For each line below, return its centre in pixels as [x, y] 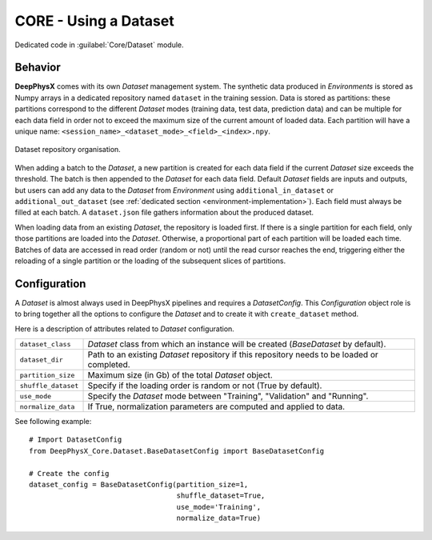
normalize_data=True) [219, 518]
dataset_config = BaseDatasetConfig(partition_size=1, [139, 484]
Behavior [38, 68]
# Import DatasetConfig [76, 440]
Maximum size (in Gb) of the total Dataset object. [180, 375]
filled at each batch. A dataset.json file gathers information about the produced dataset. [164, 213]
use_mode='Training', [219, 507]
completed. [109, 364]
